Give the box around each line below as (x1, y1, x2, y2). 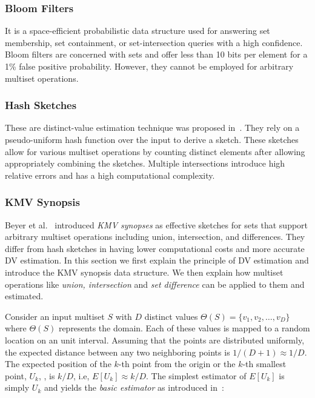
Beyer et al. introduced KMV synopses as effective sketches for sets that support (5, 218, 308, 231)
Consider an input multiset (5, 310, 105, 322)
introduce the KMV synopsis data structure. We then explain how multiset (5, 265, 283, 278)
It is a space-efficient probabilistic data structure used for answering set (5, 24, 270, 37)
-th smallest (242, 357, 287, 370)
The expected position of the (5, 357, 111, 370)
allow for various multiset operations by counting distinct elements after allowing (5, 145, 305, 158)
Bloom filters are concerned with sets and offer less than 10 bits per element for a (5, 48, 308, 61)
